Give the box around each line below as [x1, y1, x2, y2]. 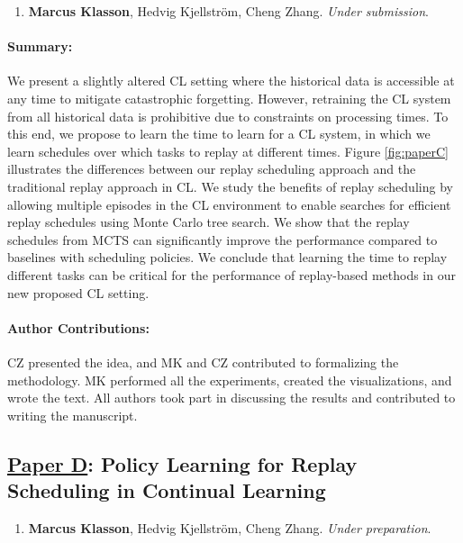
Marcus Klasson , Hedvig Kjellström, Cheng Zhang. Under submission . [28, 2, 429, 20]
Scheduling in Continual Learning [7, 476, 326, 504]
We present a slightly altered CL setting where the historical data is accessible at [7, 71, 455, 90]
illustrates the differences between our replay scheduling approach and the [7, 159, 416, 178]
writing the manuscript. [7, 405, 138, 424]
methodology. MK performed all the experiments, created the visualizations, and [7, 370, 452, 389]
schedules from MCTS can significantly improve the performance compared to [7, 230, 438, 249]
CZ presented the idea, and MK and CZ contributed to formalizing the [7, 352, 399, 371]
